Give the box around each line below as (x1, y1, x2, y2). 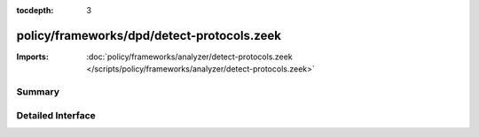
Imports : (16, 51, 49, 62)
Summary (16, 86, 60, 98)
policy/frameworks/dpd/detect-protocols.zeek (16, 27, 281, 43)
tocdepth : (16, 5, 54, 15)
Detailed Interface (16, 109, 97, 121)
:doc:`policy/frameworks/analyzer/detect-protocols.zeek (86, 51, 293, 62)
